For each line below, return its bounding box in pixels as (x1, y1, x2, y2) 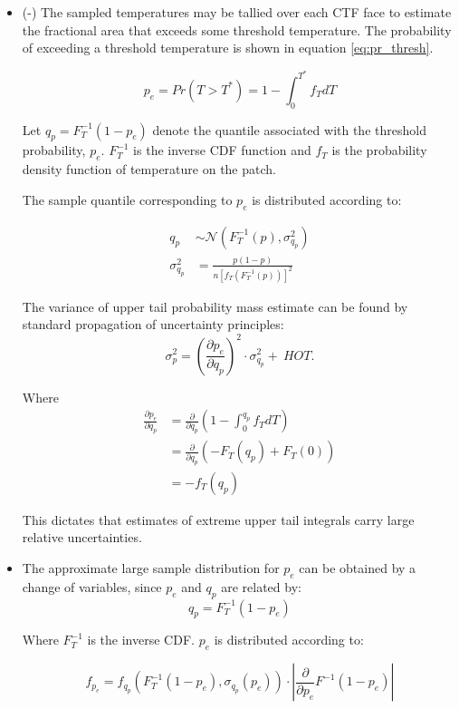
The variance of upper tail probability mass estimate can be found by (22, 296, 408, 316)
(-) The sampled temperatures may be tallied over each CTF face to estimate (22, 3, 452, 21)
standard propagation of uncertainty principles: (22, 315, 284, 334)
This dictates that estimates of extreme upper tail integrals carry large (22, 510, 415, 529)
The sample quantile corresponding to (22, 189, 233, 209)
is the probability (331, 141, 427, 160)
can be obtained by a (299, 558, 416, 577)
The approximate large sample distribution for (22, 558, 280, 577)
